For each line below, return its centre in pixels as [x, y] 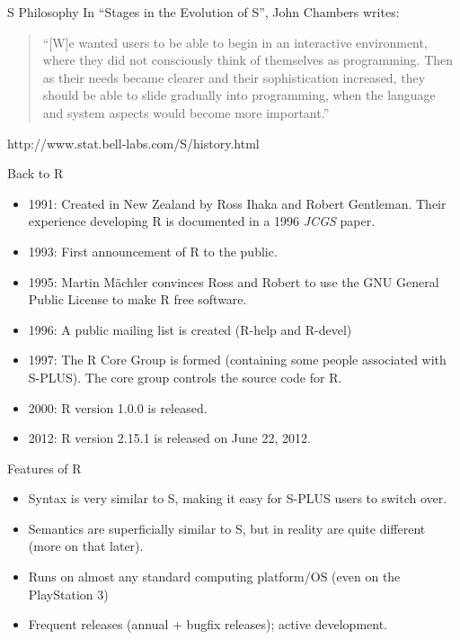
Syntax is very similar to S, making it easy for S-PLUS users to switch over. [238, 498]
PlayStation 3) [68, 594]
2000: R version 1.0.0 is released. [118, 407]
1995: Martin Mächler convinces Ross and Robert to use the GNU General [234, 281]
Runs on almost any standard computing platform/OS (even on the [214, 577]
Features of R [44, 468]
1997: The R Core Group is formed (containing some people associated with [237, 360]
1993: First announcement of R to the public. [153, 251]
